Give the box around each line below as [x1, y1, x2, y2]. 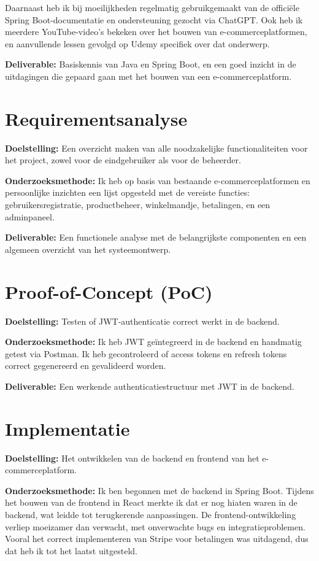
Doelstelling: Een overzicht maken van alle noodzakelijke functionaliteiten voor [5, 141, 308, 154]
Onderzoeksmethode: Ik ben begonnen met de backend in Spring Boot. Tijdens [5, 484, 314, 497]
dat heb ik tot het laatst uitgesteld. [5, 544, 137, 557]
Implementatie [5, 416, 130, 441]
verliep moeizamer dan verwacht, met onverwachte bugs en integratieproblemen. [5, 520, 306, 533]
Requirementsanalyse [5, 106, 188, 131]
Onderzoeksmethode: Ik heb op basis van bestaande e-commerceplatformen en [5, 174, 310, 187]
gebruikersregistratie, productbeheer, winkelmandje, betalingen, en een [5, 198, 271, 211]
